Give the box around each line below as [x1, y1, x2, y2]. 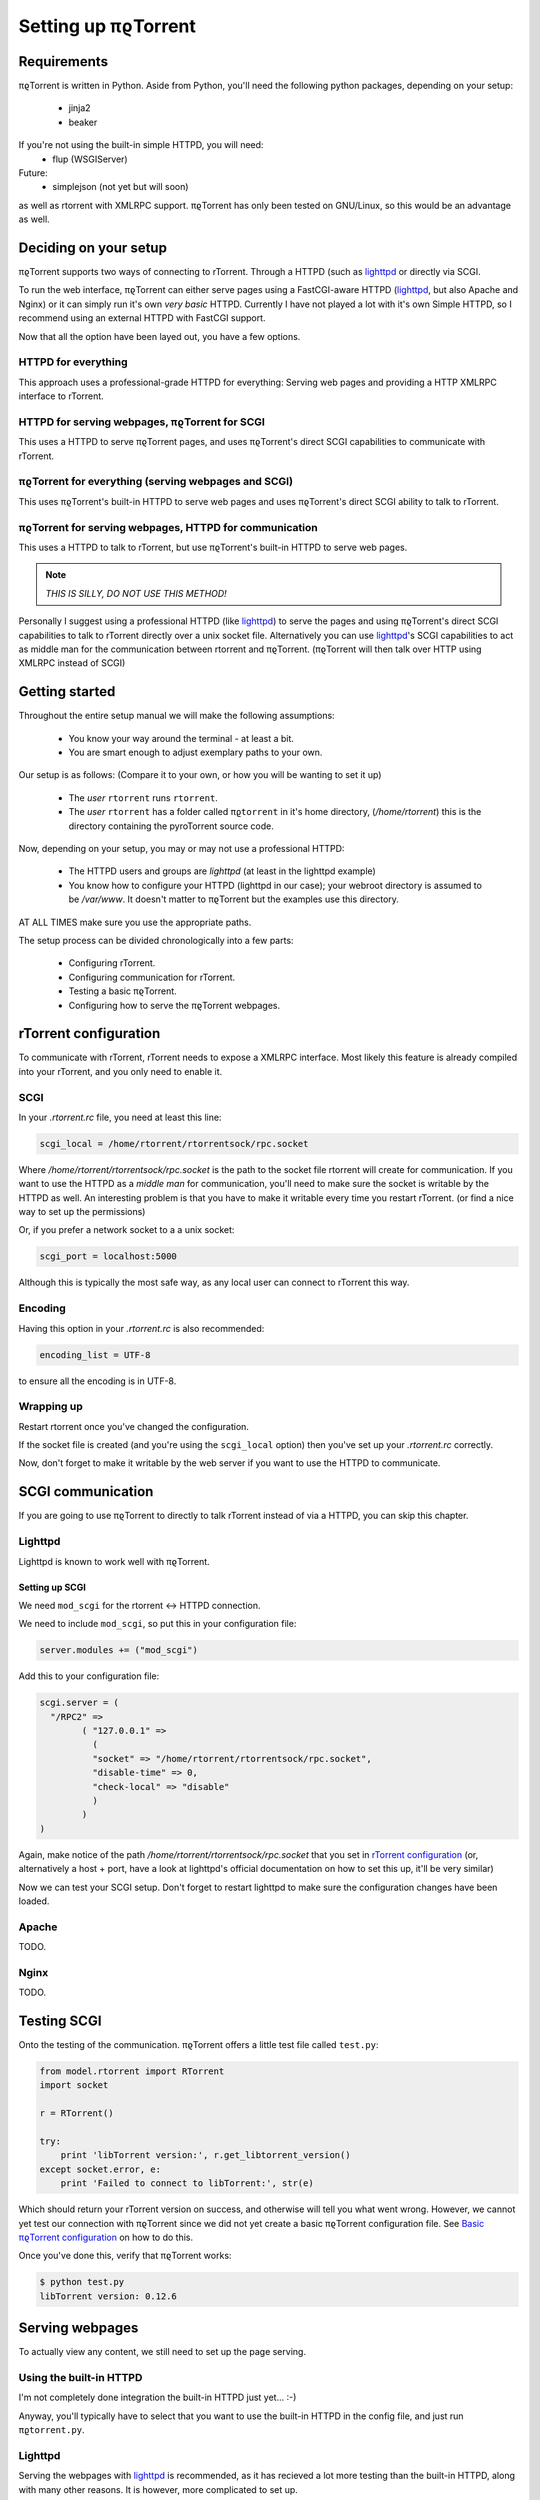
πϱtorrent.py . [18, 2424, 85, 2436]
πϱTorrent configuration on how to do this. [18, 2231, 194, 2243]
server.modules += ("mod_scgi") [39, 1645, 199, 1656]
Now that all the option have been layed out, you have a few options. [18, 330, 301, 342]
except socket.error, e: [39, 2163, 162, 2175]
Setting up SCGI [18, 1581, 87, 1593]
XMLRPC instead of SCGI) [18, 657, 126, 669]
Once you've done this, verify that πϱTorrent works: [18, 2250, 232, 2262]
